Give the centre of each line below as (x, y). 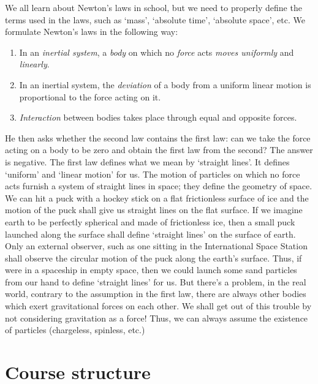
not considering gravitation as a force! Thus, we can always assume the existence (157, 318)
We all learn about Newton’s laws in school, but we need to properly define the (153, 7)
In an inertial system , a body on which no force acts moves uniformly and (157, 52)
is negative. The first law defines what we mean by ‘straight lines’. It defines (147, 161)
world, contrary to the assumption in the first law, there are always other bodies (156, 294)
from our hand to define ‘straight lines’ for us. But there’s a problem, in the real (156, 281)
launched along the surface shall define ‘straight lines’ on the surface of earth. (150, 234)
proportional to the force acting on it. (90, 96)
